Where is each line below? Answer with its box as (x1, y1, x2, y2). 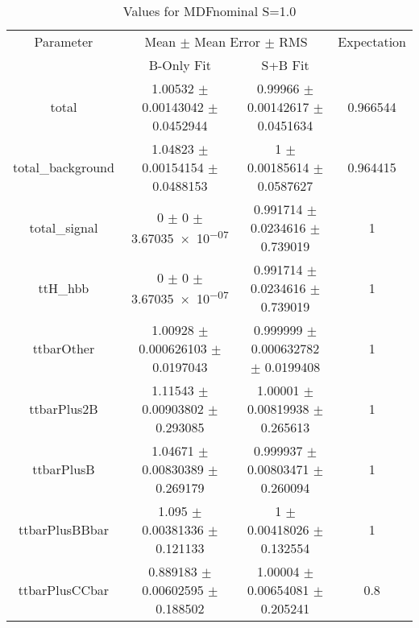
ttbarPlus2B (29, 399, 98, 418)
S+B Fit (261, 56, 309, 74)
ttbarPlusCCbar (18, 580, 110, 599)
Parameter (34, 32, 93, 51)
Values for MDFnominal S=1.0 (122, 2, 297, 20)
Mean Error (194, 32, 261, 51)
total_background (13, 158, 114, 176)
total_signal (29, 218, 98, 237)
